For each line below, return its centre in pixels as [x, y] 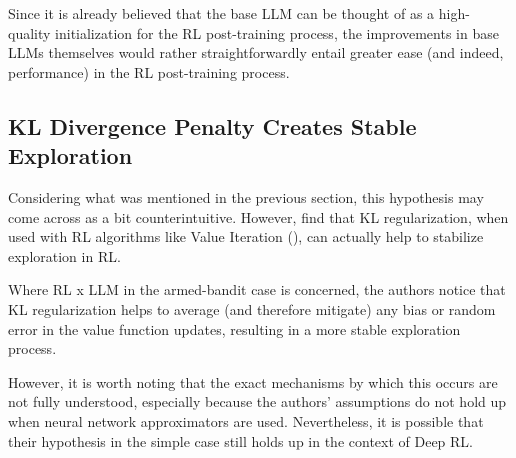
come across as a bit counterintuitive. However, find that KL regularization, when [258, 216]
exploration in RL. [64, 255]
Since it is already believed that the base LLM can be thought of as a [221, 13]
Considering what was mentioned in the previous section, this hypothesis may [246, 196]
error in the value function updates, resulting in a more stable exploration [234, 328]
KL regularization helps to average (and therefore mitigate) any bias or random [252, 308]
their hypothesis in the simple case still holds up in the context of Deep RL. [241, 440]
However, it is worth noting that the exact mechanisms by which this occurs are [253, 381]
